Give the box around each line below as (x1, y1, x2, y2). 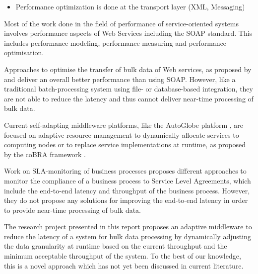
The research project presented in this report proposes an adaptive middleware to (4, 221, 252, 232)
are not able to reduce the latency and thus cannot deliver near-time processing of (4, 93, 254, 103)
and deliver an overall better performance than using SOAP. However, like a (4, 74, 236, 84)
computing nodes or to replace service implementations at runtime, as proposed (4, 139, 246, 150)
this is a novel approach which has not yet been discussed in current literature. (4, 260, 244, 271)
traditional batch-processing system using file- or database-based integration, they (4, 84, 253, 94)
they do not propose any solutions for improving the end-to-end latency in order (4, 195, 248, 205)
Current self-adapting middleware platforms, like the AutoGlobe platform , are (4, 119, 243, 130)
